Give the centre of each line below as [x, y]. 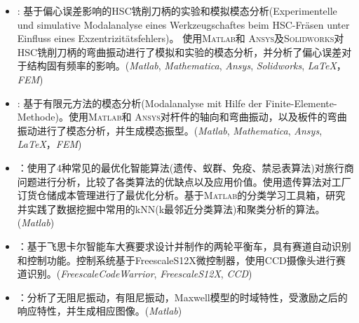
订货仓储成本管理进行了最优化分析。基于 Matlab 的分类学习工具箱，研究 [181, 195]
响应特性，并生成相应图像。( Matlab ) [100, 311]
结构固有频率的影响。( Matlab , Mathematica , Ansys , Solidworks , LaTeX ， [187, 66]
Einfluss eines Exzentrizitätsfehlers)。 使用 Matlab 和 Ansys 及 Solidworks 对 [181, 38]
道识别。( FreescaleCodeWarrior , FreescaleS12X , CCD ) [135, 274]
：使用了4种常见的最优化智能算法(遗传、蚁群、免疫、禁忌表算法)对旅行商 [185, 167]
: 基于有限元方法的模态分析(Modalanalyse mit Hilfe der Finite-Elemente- [177, 103]
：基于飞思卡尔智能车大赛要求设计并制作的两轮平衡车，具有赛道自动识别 [184, 246]
